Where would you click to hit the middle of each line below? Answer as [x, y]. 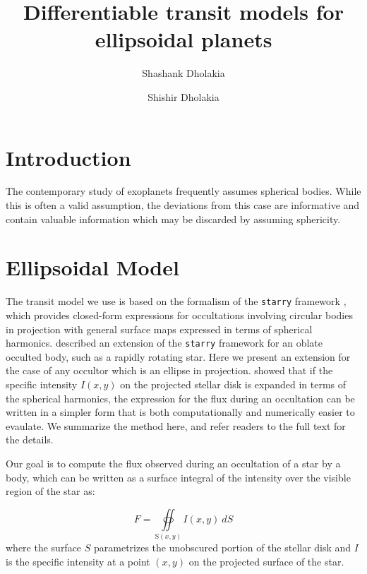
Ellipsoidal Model [92, 267]
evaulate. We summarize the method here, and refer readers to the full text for [176, 425]
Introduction [68, 157]
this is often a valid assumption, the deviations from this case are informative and [183, 205]
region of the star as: [50, 491]
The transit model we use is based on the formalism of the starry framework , [176, 301]
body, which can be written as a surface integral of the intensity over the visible [178, 477]
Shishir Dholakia [183, 96]
